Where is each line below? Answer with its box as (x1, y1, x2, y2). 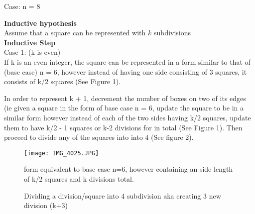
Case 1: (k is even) (4, 47, 61, 57)
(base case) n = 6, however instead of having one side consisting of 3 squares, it (4, 66, 247, 77)
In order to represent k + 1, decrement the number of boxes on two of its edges (4, 93, 246, 103)
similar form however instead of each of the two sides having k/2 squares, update (4, 112, 251, 122)
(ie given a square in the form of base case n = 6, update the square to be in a (4, 103, 244, 113)
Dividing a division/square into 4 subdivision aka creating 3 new (24, 190, 221, 201)
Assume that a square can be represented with (4, 27, 146, 38)
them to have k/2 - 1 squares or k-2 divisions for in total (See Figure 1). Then (4, 122, 243, 132)
